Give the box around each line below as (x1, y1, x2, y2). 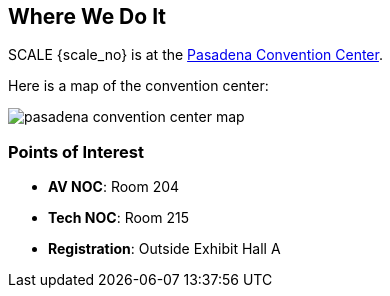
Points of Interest (8, 141, 144, 162)
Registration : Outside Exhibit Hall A (48, 240, 281, 258)
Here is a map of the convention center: (8, 77, 269, 95)
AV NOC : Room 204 (48, 178, 180, 196)
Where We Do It (8, 4, 167, 29)
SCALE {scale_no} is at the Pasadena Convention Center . (8, 46, 383, 64)
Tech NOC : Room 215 (48, 209, 189, 227)
